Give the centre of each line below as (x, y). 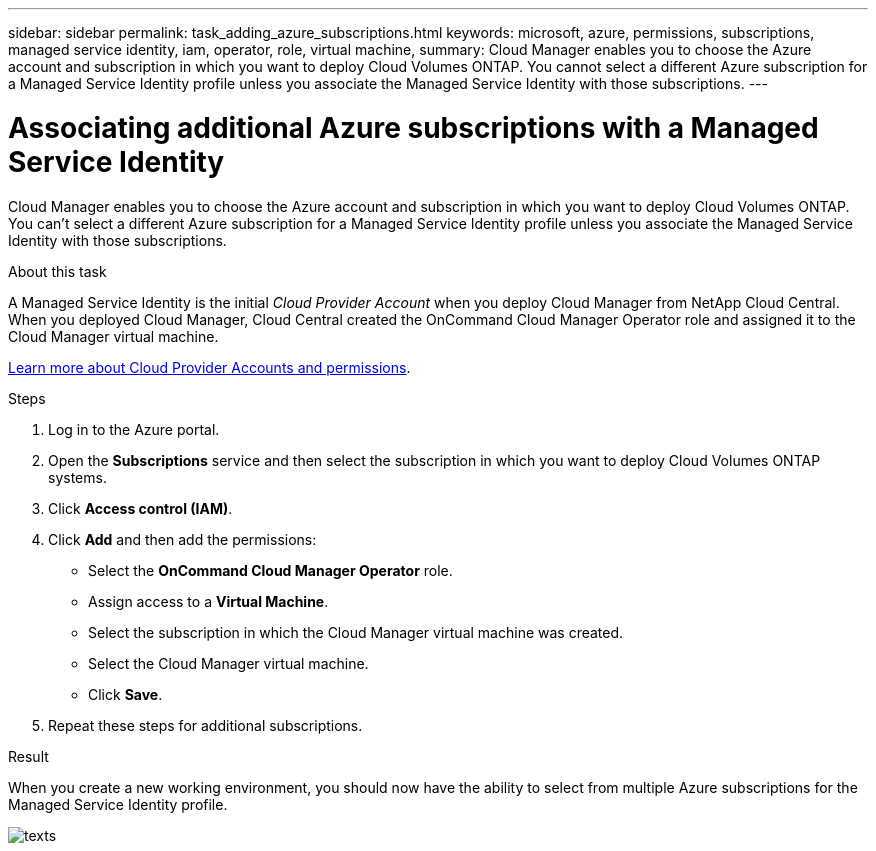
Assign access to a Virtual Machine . (208, 601)
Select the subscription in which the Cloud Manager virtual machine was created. (356, 632)
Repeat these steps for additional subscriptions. (205, 725)
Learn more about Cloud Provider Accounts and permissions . (209, 367)
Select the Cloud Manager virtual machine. (228, 663)
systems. (77, 477)
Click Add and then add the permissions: (182, 539)
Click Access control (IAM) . (140, 508)
